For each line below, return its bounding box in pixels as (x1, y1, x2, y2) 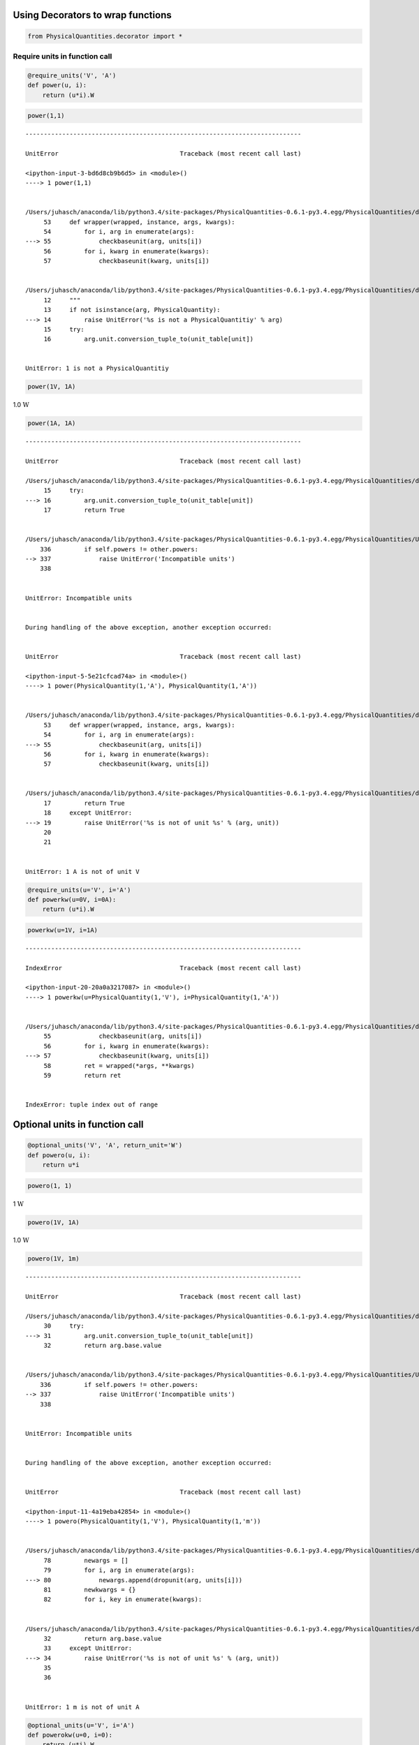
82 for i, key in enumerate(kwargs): (43, 1596, 203, 1603)
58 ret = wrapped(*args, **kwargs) (43, 1062, 195, 1069)
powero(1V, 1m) (27, 1255, 80, 1263)
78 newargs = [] (43, 1557, 129, 1564)
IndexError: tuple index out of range (25, 1101, 159, 1109)
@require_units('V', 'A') (27, 71, 117, 80)
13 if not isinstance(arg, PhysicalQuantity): (43, 306, 221, 314)
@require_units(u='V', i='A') (27, 886, 131, 893)
